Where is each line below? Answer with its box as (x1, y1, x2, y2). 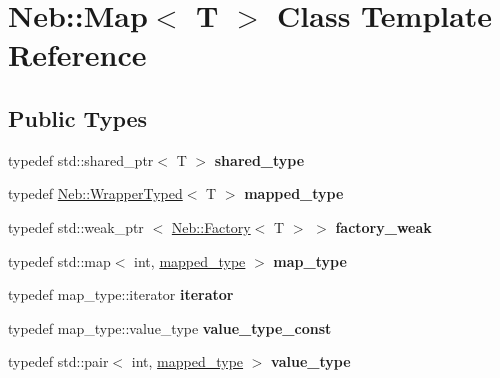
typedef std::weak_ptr (8, 216, 144, 237)
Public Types (8, 102, 148, 133)
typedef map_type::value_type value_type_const (8, 317, 332, 338)
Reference (8, 34, 147, 75)
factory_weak (335, 216, 432, 237)
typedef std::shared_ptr (8, 149, 154, 170)
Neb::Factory (171, 216, 251, 237)
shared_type (214, 149, 305, 170)
